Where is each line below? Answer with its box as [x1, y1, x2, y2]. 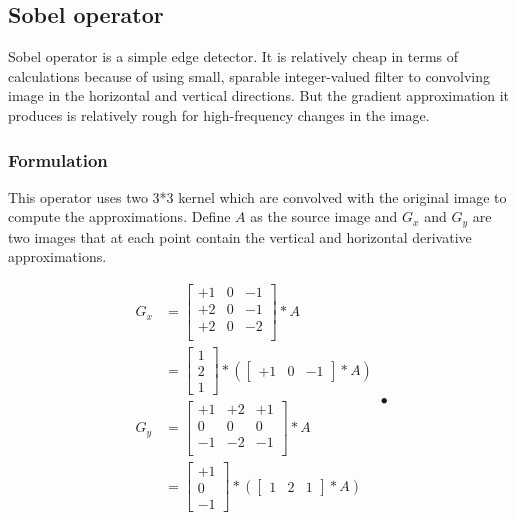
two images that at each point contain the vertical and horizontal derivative [8, 226, 472, 247]
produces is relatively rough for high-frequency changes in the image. [8, 104, 430, 125]
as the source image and [250, 206, 398, 227]
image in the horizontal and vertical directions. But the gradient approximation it [8, 85, 510, 106]
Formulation [8, 147, 108, 172]
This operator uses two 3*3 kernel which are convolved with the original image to [8, 186, 507, 207]
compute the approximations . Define [8, 206, 231, 227]
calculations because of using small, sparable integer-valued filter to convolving [8, 65, 490, 86]
